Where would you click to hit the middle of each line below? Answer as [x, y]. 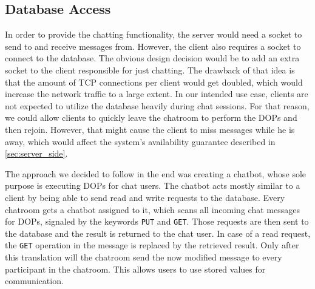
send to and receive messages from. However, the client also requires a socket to [153, 46]
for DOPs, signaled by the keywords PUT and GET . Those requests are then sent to [157, 221]
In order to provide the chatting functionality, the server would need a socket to [154, 34]
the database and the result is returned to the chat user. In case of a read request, [158, 233]
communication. [34, 281]
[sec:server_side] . [36, 153]
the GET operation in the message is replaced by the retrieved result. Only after [152, 245]
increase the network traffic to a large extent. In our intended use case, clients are [157, 94]
